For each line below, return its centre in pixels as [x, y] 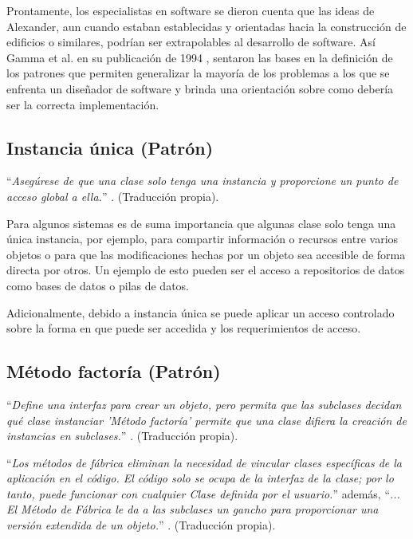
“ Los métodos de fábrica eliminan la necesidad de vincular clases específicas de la [204, 462]
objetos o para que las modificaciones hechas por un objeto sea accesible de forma [206, 254]
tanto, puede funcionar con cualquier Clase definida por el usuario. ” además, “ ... [203, 493]
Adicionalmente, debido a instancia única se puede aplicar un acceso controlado [201, 312]
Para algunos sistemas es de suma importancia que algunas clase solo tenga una [201, 223]
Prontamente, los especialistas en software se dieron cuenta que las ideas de [191, 10]
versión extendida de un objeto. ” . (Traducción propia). [141, 525]
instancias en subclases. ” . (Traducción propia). [122, 436]
